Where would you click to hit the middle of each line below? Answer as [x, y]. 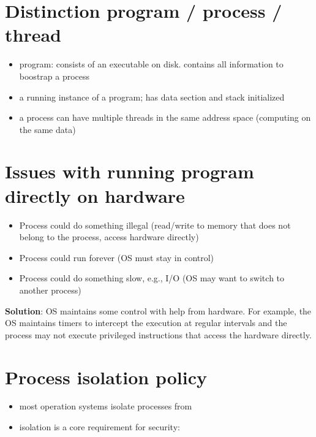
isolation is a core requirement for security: [100, 427]
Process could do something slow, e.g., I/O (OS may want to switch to [152, 278]
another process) [50, 290]
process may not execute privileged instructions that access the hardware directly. [158, 334]
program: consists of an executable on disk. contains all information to [151, 64]
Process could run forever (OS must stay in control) [117, 257]
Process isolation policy [106, 377]
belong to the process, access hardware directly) [109, 237]
